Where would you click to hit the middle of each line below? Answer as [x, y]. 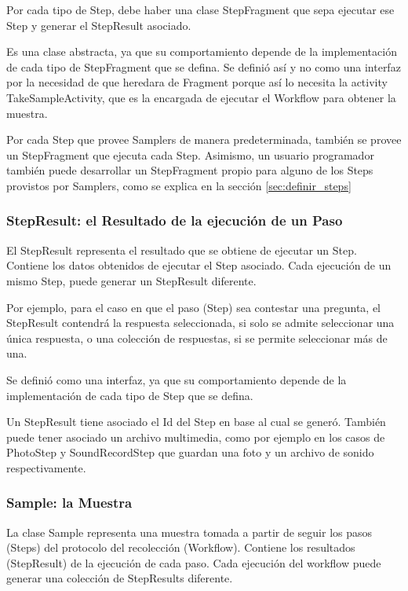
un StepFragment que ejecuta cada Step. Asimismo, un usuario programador [190, 154]
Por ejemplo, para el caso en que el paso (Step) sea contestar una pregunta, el [194, 307]
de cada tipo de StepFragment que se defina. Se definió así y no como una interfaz [204, 66]
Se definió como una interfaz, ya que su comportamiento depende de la [177, 379]
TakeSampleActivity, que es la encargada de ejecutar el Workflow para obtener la [201, 97]
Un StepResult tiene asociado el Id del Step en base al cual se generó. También [196, 422]
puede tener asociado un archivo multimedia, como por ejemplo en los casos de [196, 437]
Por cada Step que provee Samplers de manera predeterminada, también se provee [204, 139]
